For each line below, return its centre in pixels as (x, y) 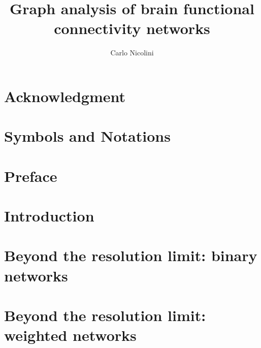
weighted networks (70, 335)
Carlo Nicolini (132, 53)
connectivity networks (132, 28)
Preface (31, 176)
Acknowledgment (65, 96)
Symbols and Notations (87, 136)
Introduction (49, 216)
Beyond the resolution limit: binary (131, 255)
